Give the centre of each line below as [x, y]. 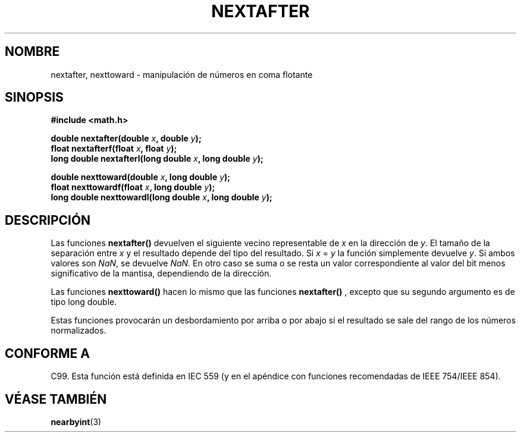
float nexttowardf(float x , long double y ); [133, 187]
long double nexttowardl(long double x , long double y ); [161, 197]
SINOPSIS [34, 98]
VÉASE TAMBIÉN [56, 399]
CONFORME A [47, 353]
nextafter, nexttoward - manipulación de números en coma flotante [182, 74]
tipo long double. [84, 302]
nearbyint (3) [76, 422]
